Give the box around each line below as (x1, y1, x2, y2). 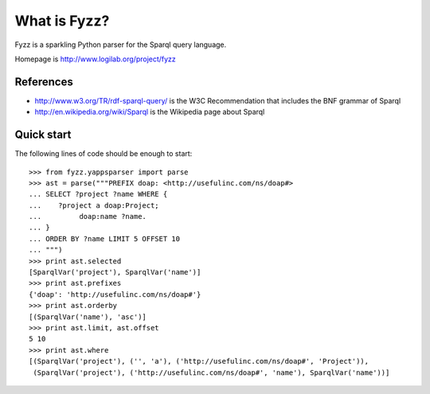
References (14, 75, 73, 88)
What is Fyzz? (14, 12, 110, 29)
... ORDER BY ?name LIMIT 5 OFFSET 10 (29, 234, 181, 243)
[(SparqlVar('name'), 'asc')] (29, 312, 147, 322)
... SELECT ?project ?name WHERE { (29, 189, 168, 199)
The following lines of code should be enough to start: (14, 149, 193, 158)
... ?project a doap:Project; (29, 201, 159, 210)
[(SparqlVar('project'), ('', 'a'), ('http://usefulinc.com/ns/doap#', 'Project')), (29, 357, 369, 366)
